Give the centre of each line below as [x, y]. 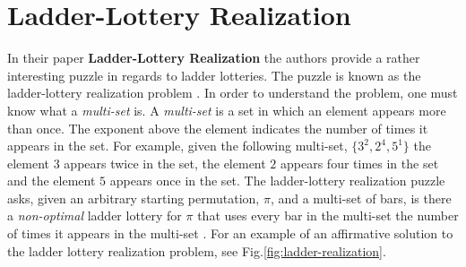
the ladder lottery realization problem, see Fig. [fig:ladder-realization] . [197, 250]
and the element [52, 181]
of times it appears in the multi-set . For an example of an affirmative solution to [230, 233]
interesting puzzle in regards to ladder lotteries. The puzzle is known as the [214, 75]
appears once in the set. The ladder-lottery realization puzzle [277, 181]
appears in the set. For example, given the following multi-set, [177, 146]
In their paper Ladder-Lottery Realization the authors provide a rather [214, 58]
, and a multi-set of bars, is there [361, 198]
